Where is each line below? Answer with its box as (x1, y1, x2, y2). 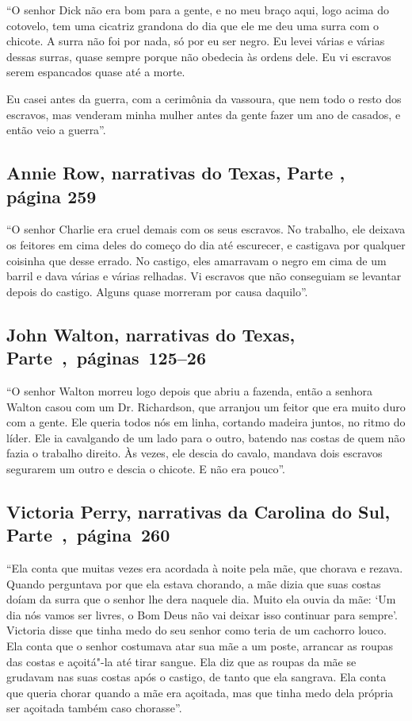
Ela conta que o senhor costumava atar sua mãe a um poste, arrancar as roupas (6, 638, 394, 654)
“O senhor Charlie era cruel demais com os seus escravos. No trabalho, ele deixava (6, 221, 406, 237)
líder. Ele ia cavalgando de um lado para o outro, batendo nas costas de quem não (6, 429, 406, 445)
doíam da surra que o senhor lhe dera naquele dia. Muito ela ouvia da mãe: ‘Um (6, 591, 396, 607)
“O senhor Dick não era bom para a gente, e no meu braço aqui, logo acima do (6, 2, 389, 17)
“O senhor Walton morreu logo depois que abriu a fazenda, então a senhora (6, 382, 373, 399)
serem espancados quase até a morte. (6, 64, 185, 80)
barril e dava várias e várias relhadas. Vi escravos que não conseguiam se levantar (6, 268, 402, 284)
